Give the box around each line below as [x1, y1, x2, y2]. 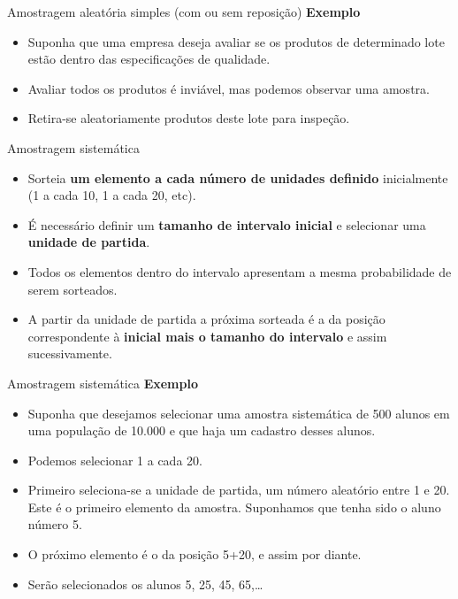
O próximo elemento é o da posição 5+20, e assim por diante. [27, 545, 362, 564]
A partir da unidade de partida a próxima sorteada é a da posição [27, 310, 385, 328]
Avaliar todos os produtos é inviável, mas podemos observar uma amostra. [27, 79, 430, 97]
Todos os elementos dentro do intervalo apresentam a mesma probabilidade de [27, 262, 452, 280]
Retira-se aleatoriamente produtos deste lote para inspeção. [27, 109, 350, 127]
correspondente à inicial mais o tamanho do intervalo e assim [27, 326, 387, 345]
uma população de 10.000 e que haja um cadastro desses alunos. [27, 421, 376, 440]
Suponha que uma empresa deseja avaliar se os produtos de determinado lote [27, 32, 445, 50]
